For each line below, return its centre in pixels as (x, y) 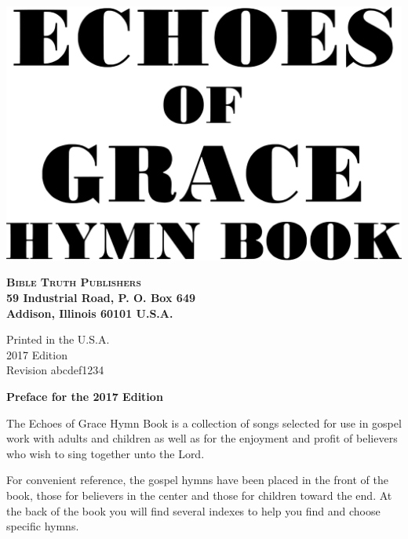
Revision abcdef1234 (55, 370)
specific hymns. (43, 526)
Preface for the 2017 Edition (85, 397)
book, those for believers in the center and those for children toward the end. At (199, 495)
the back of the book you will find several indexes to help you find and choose (193, 510)
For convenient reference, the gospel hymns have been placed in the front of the (197, 480)
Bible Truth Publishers (74, 282)
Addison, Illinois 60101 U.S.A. (90, 313)
